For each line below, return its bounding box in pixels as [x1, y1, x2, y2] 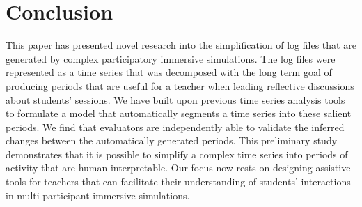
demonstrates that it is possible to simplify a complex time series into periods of [6, 146, 348, 161]
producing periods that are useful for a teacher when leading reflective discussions [6, 78, 354, 93]
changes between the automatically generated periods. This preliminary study [6, 133, 338, 148]
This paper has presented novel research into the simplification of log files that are [6, 38, 356, 52]
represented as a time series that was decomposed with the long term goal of [6, 65, 332, 79]
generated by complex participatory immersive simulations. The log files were [6, 51, 336, 66]
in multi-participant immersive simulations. [6, 187, 190, 202]
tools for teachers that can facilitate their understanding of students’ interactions [6, 174, 351, 189]
